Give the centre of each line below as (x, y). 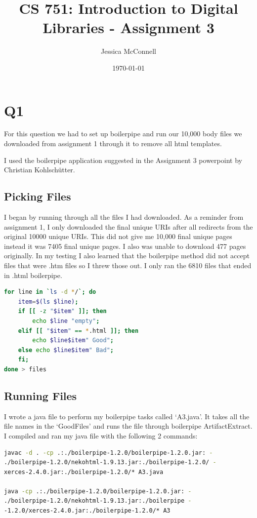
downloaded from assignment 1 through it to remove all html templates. (113, 143)
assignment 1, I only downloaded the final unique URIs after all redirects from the (128, 226)
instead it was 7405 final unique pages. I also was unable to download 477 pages (125, 246)
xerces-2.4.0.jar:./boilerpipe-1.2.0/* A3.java (84, 472)
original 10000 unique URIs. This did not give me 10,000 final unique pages (118, 236)
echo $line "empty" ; (66, 321)
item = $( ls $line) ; (48, 301)
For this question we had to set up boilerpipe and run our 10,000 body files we (123, 134)
